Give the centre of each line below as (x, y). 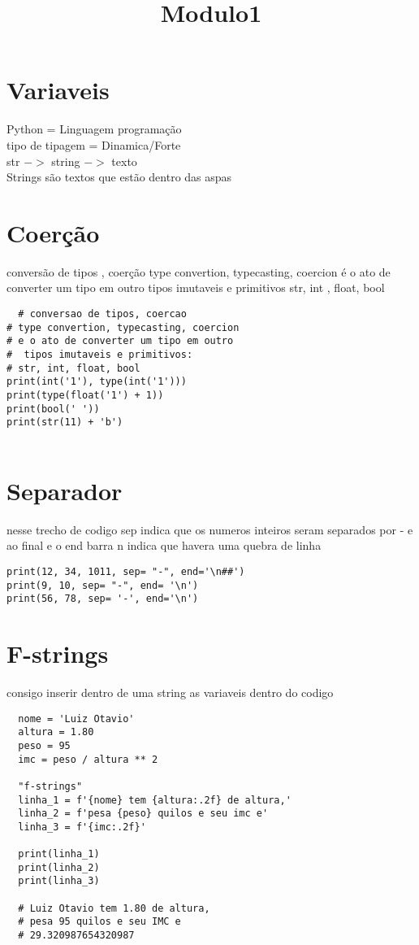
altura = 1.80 (56, 732)
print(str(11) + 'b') (65, 422)
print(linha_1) (59, 854)
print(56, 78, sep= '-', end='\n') (103, 599)
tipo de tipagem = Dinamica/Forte (94, 144)
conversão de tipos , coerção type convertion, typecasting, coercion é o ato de (199, 271)
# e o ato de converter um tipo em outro (120, 341)
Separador (65, 490)
